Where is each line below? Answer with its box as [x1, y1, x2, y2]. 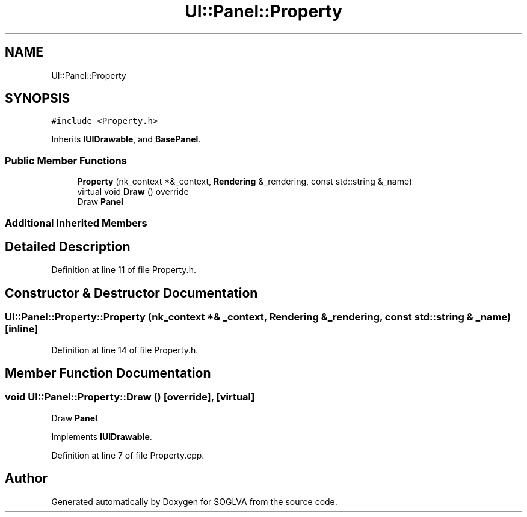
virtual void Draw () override [77, 186, 189, 197]
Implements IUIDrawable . [51, 431, 152, 442]
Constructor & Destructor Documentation [5, 285, 258, 301]
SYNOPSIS [5, 91, 70, 106]
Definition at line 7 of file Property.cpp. [51, 450, 205, 460]
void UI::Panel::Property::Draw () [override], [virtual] [5, 391, 255, 403]
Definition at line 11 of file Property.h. [51, 265, 196, 275]
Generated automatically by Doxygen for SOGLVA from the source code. [51, 496, 337, 507]
